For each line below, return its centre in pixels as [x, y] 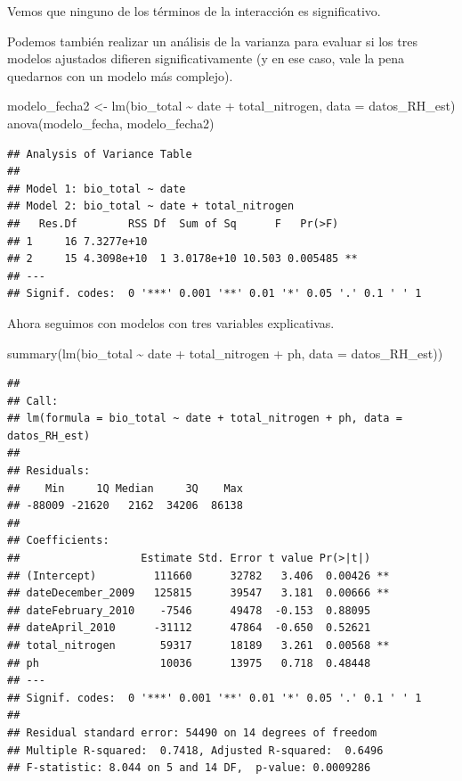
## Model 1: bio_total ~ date [97, 189]
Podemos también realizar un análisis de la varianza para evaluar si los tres [212, 41]
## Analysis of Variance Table [100, 154]
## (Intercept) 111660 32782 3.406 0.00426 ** [199, 575]
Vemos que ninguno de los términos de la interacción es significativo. [194, 11]
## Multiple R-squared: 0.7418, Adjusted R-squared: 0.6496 [195, 750]
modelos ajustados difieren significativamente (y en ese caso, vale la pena [206, 58]
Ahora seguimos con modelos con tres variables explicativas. [171, 322]
